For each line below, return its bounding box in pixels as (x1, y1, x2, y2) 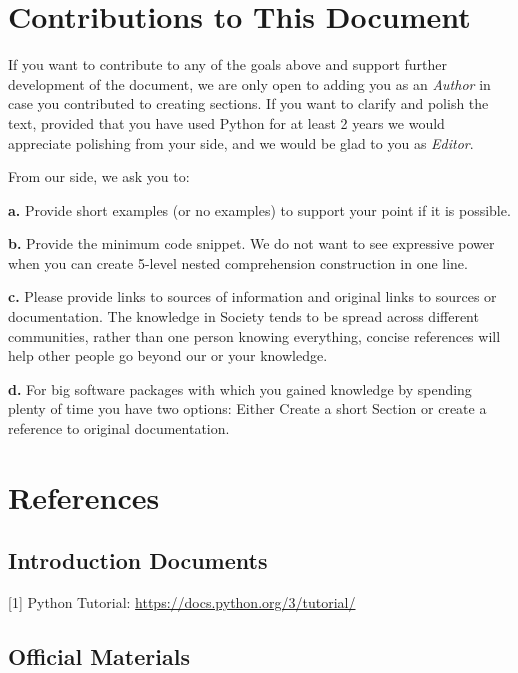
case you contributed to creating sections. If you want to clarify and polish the (8, 93, 489, 114)
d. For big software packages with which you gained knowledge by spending (8, 378, 472, 399)
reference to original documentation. (8, 418, 230, 439)
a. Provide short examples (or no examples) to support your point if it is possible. (8, 199, 511, 220)
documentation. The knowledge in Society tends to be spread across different (8, 306, 479, 327)
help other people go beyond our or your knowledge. (8, 345, 328, 366)
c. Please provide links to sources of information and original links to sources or (8, 286, 497, 307)
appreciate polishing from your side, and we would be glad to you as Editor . (8, 132, 474, 153)
